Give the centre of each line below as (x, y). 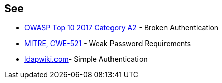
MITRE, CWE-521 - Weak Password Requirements (108, 44)
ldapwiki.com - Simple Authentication (86, 59)
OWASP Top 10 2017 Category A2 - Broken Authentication (122, 28)
